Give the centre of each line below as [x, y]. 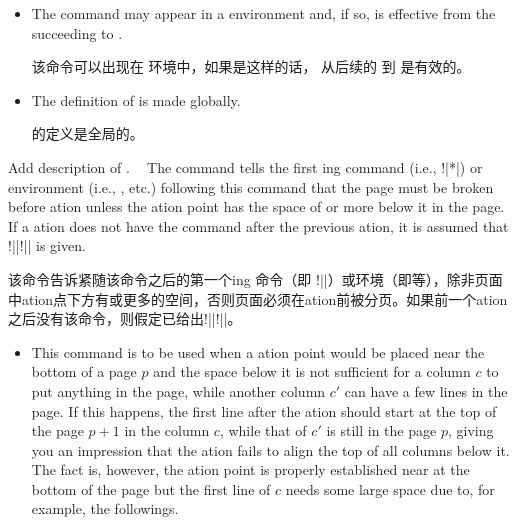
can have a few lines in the [426, 390]
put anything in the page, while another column [178, 390]
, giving [470, 430]
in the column [167, 430]
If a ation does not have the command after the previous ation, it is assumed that [258, 225]
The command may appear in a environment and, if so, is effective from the [263, 13]
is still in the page [381, 430]
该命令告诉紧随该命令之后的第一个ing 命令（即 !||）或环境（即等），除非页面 [255, 278]
